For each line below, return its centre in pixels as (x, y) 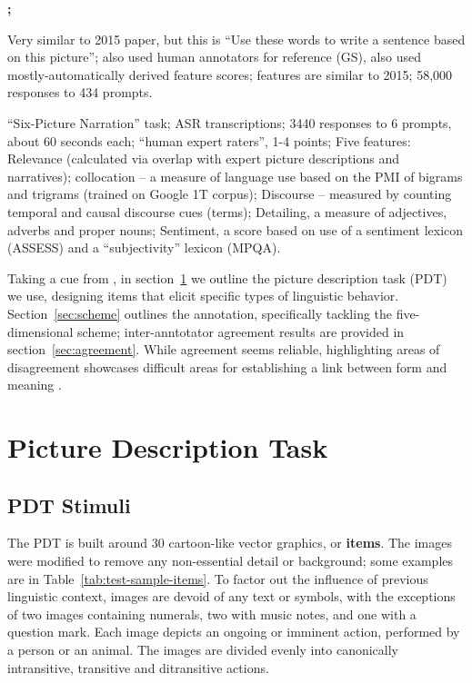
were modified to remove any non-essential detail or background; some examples (231, 561)
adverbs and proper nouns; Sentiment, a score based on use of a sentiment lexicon (236, 229)
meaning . (35, 385)
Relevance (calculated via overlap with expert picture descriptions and (204, 158)
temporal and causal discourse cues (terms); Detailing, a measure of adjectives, (227, 211)
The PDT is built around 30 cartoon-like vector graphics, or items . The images (230, 543)
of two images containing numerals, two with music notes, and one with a (212, 614)
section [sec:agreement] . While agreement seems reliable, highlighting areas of (224, 349)
